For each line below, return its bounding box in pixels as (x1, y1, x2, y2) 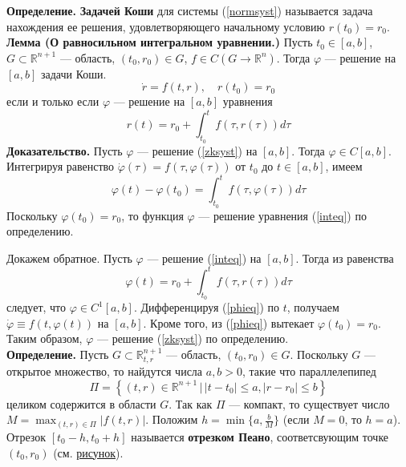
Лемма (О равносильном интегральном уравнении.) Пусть (6, 34, 313, 50)
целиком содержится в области (6, 395, 156, 412)
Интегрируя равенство (6, 158, 115, 175)
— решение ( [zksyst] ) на (137, 142, 258, 159)
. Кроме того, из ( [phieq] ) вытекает (143, 314, 315, 331)
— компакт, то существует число (229, 395, 390, 412)
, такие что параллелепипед (242, 363, 376, 380)
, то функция (121, 207, 184, 223)
